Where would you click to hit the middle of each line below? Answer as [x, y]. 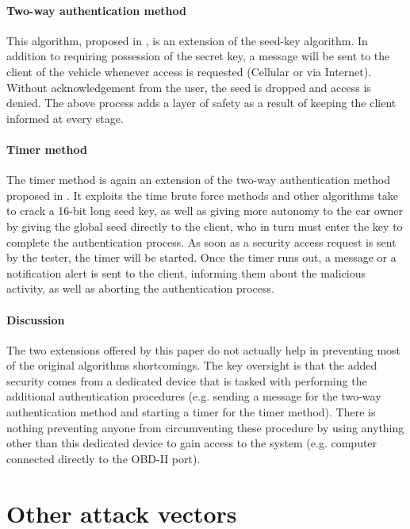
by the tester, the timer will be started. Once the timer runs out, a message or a [201, 257]
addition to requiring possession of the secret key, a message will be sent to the [198, 56]
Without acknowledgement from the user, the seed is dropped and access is [189, 87]
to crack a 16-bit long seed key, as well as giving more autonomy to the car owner [205, 211]
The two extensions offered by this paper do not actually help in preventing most [204, 349]
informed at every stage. [65, 118]
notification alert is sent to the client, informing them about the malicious [186, 272]
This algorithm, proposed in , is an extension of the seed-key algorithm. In [187, 40]
